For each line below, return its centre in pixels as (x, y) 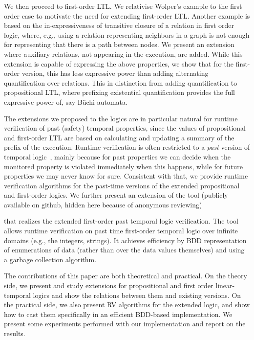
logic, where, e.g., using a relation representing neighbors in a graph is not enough (127, 34)
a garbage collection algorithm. (50, 259)
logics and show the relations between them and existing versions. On (137, 295)
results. (15, 333)
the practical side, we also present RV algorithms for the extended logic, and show (127, 305)
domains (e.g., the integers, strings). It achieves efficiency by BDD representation (125, 240)
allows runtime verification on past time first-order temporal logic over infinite (121, 231)
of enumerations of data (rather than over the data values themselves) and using (124, 250)
